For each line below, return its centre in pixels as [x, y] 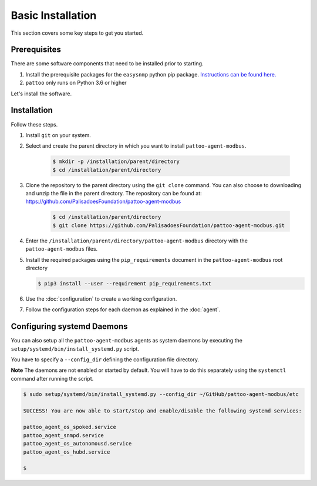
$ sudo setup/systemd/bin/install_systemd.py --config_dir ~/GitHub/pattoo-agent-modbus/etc [161, 394]
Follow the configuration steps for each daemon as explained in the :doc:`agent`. [123, 309]
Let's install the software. [41, 94]
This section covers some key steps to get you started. [77, 33]
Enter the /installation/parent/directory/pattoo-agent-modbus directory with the [136, 241]
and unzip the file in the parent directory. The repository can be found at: [114, 194]
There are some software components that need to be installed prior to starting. [107, 64]
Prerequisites [36, 50]
